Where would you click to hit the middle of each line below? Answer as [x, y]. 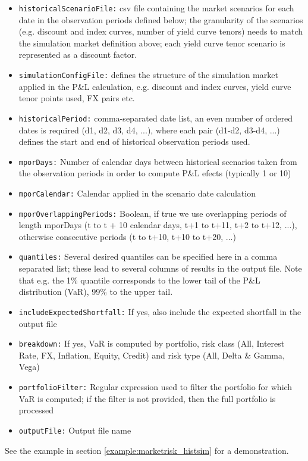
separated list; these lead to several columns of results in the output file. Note [160, 268]
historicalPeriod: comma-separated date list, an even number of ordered [156, 118]
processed [36, 410]
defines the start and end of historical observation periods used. [134, 141]
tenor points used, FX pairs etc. [77, 98]
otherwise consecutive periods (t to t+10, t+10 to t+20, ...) [127, 236]
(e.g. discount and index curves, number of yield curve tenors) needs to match [161, 31]
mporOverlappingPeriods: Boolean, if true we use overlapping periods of [153, 213]
